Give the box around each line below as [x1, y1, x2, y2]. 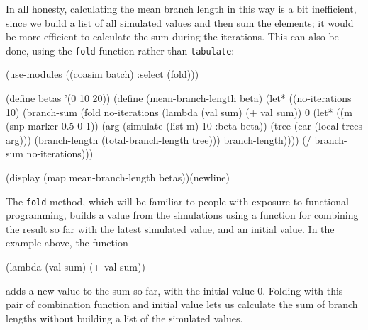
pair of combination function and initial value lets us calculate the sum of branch [6, 297, 358, 312]
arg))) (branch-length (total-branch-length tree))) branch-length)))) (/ [6, 132, 311, 147]
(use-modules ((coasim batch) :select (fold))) [6, 67, 199, 81]
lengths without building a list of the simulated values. [6, 310, 243, 325]
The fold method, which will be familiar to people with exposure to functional [6, 193, 349, 208]
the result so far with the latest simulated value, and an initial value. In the [6, 221, 335, 236]
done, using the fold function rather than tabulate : [6, 42, 235, 57]
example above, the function [6, 235, 128, 250]
